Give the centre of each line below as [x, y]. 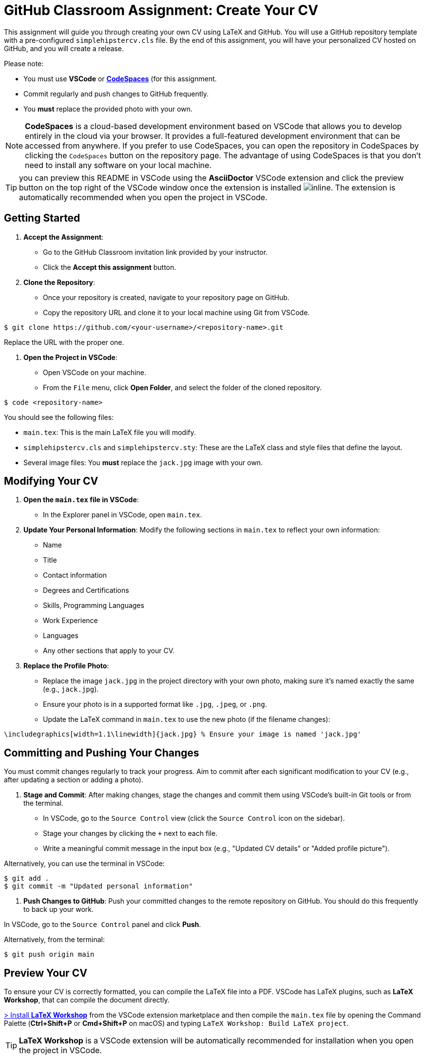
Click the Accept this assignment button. [110, 267]
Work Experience [70, 621]
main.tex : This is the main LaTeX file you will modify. [110, 432]
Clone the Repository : [59, 282]
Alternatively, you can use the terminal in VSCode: [84, 864]
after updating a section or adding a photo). [74, 780]
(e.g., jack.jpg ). [71, 689]
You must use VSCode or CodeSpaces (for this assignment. [120, 78]
